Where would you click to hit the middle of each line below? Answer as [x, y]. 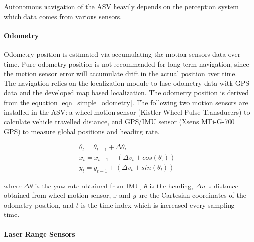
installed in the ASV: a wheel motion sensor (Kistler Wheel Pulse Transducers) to [127, 112]
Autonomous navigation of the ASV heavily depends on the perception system [121, 6]
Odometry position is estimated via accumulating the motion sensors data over [122, 54]
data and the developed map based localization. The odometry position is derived [127, 93]
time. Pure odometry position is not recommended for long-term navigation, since [127, 64]
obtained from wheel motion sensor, [58, 195]
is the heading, [172, 185]
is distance [222, 185]
